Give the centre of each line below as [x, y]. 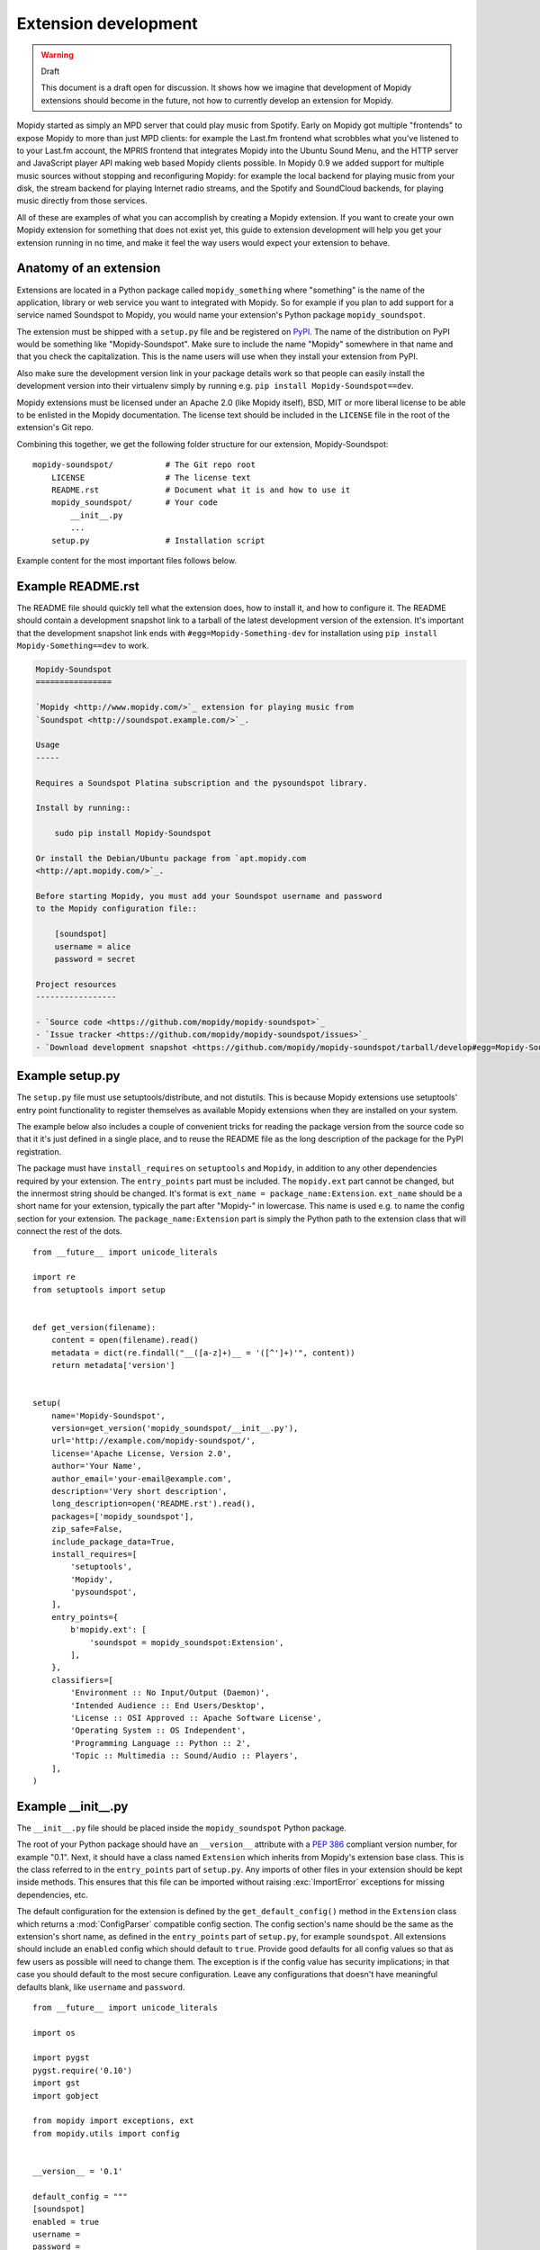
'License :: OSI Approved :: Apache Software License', [197, 1718]
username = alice [93, 946]
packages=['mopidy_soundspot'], [122, 1516]
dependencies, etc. [53, 1894]
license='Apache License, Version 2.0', [142, 1453]
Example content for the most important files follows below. [127, 560]
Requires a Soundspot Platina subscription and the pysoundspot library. [202, 783]
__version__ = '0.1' [78, 2171]
